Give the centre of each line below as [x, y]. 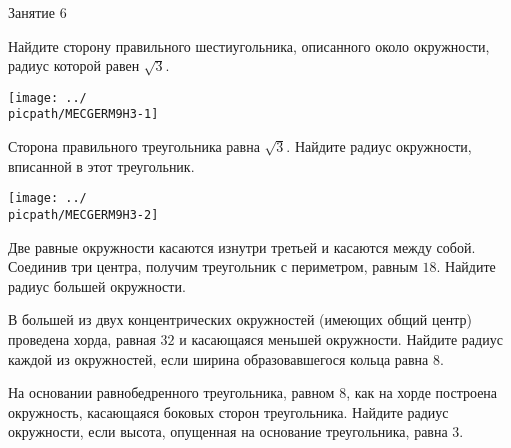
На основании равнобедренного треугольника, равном [171, 392]
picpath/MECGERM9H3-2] [83, 214]
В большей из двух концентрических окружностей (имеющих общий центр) [240, 319]
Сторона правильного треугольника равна [134, 146]
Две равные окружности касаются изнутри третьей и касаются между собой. [242, 246]
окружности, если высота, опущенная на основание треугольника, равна [228, 431]
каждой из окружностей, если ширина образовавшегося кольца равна [218, 358]
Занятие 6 [37, 12]
